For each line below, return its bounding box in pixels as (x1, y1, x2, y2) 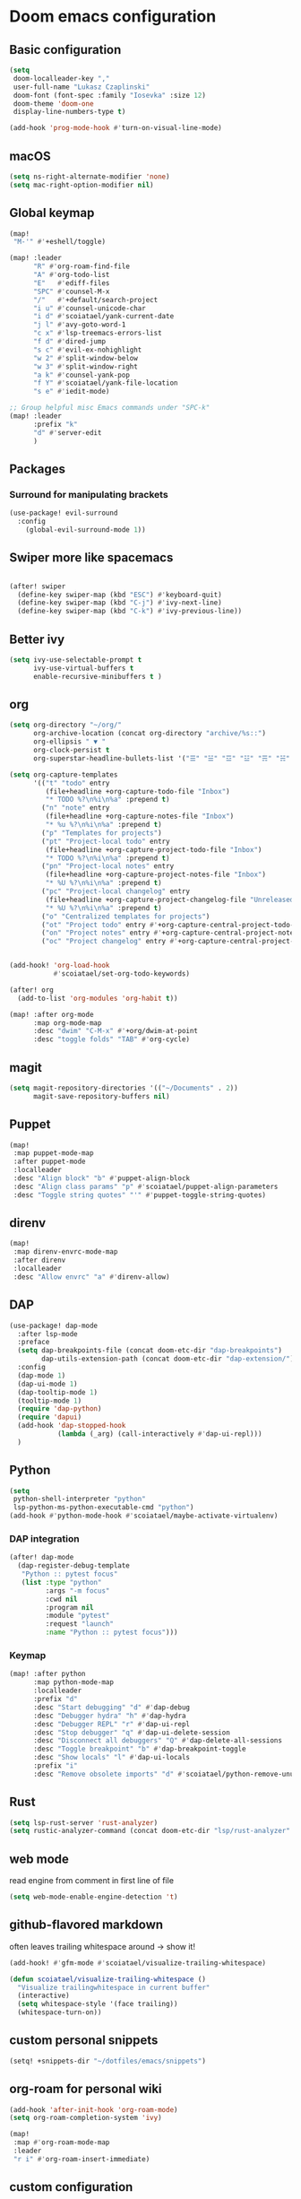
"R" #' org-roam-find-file (32, 262, 130, 271)
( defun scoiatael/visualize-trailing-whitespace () (9, 1975, 206, 1984)
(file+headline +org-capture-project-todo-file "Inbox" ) (45, 845, 262, 854)
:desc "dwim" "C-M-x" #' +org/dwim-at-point (32, 1027, 199, 1036)
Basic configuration (9, 42, 122, 57)
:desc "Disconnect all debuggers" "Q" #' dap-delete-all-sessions (32, 1736, 282, 1745)
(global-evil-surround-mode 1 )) (25, 525, 146, 535)
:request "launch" (45, 1620, 115, 1629)
